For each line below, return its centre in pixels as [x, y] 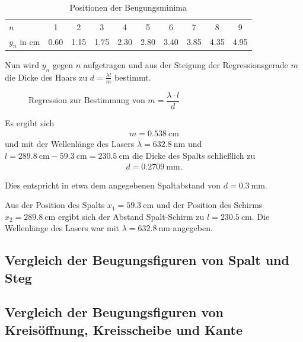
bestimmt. [133, 77]
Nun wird [22, 64]
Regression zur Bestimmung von [87, 100]
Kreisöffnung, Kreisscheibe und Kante [124, 329]
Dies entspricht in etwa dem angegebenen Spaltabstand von [113, 185]
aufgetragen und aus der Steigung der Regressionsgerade [186, 64]
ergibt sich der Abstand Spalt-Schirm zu [131, 216]
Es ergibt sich [30, 122]
